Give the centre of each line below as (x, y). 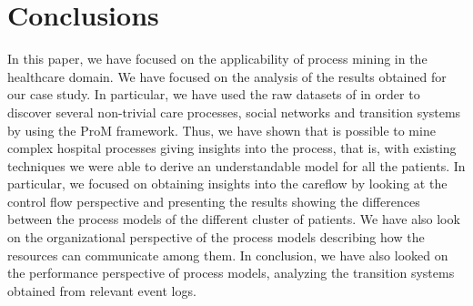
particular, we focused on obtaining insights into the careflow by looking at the (227, 184)
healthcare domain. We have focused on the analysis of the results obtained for (227, 76)
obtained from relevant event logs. (102, 290)
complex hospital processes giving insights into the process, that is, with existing (232, 148)
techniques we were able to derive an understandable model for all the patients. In (236, 165)
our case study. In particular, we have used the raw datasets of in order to (214, 94)
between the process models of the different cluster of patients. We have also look (234, 219)
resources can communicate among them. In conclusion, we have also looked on (228, 255)
